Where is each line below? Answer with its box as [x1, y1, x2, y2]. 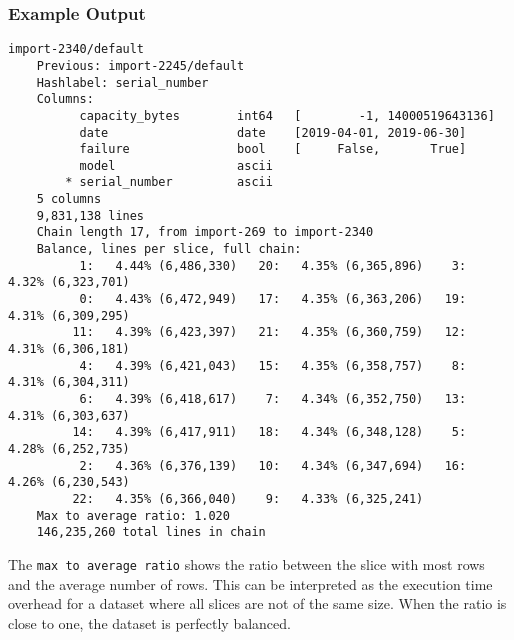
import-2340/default [8, 42, 145, 57]
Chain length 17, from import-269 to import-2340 [36, 225, 374, 240]
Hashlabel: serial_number [36, 75, 209, 90]
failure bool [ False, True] [79, 142, 467, 157]
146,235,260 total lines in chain [36, 525, 266, 540]
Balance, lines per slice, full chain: [36, 242, 302, 257]
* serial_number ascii [65, 175, 273, 190]
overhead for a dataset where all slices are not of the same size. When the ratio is [8, 593, 507, 614]
